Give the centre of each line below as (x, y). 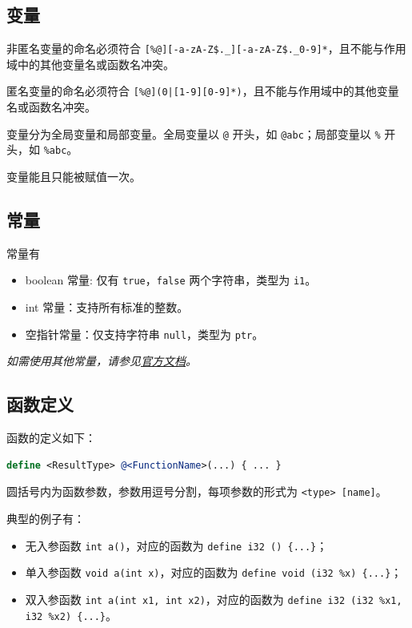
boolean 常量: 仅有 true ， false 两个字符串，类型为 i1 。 (171, 280)
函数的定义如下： (51, 438)
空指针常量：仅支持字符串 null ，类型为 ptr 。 (144, 334)
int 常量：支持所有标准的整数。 (107, 307)
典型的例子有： (46, 518)
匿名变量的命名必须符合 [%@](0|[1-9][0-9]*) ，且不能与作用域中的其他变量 (203, 91)
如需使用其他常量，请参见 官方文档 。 (102, 361)
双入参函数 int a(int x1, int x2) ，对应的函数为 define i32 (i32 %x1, (214, 599)
